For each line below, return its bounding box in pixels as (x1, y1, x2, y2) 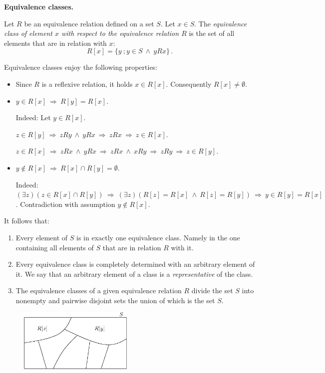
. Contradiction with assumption (15, 198, 115, 209)
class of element (4, 28, 52, 38)
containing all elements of (15, 242, 94, 252)
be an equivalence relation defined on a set (24, 18, 154, 28)
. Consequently (166, 78, 212, 89)
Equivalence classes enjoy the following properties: (4, 62, 158, 72)
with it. (171, 242, 194, 252)
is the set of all (189, 28, 235, 38)
